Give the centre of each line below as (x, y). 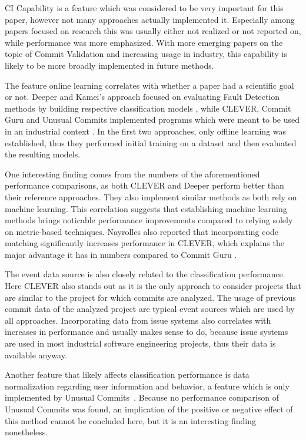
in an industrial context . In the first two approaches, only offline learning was (146, 131)
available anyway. (36, 355)
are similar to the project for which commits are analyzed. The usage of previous (150, 297)
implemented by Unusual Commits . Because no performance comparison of (142, 397)
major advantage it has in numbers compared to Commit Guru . (121, 254)
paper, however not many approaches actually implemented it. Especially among (150, 19)
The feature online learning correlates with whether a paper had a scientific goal (149, 85)
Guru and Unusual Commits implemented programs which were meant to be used (152, 120)
